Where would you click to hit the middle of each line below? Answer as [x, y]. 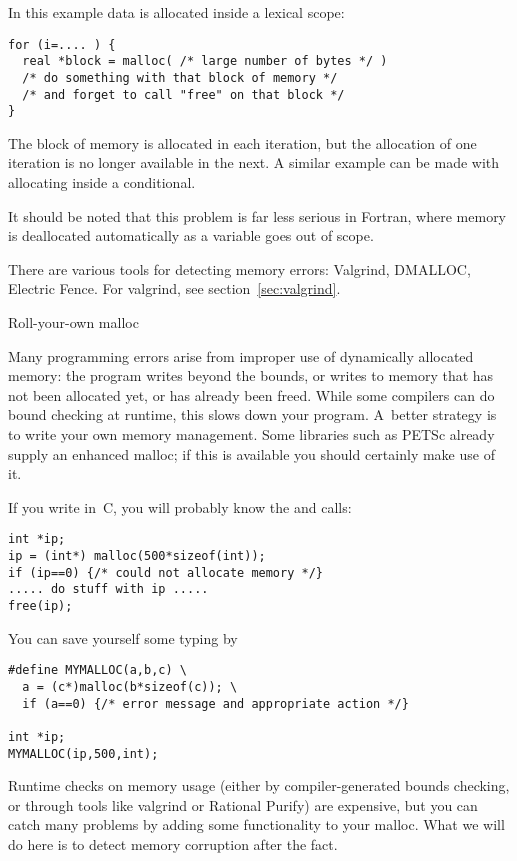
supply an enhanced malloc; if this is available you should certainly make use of [251, 453]
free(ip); [40, 606]
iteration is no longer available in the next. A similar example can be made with [254, 162]
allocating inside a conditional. [102, 182]
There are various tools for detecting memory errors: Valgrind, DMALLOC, [239, 268]
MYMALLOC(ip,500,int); [83, 753]
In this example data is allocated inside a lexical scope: [176, 12]
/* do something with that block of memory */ [180, 77]
